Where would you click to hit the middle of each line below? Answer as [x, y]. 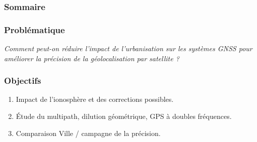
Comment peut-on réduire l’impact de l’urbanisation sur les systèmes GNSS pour [128, 48]
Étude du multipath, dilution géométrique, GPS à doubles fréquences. [124, 116]
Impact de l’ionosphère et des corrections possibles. [95, 99]
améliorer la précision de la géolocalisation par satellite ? [92, 58]
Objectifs [23, 81]
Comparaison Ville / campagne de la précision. [88, 133]
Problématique [35, 29]
